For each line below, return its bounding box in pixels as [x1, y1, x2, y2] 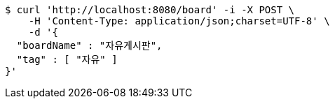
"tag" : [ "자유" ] [16, 54, 118, 65]
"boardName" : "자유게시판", [16, 40, 163, 51]
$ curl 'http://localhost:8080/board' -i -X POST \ [5, 4, 295, 15]
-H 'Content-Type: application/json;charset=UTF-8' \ [28, 15, 330, 27]
